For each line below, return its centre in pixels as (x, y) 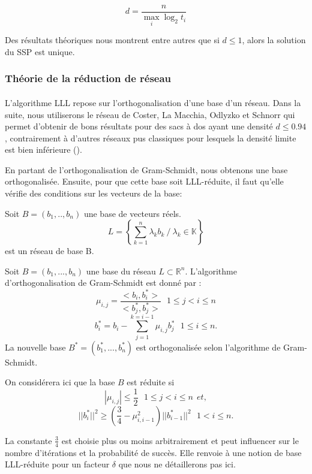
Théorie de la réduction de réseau (88, 78)
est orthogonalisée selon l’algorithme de (208, 347)
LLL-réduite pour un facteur (57, 464)
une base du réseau (121, 271)
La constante (28, 440)
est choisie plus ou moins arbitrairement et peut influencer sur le (180, 440)
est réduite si (151, 382)
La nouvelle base (35, 347)
